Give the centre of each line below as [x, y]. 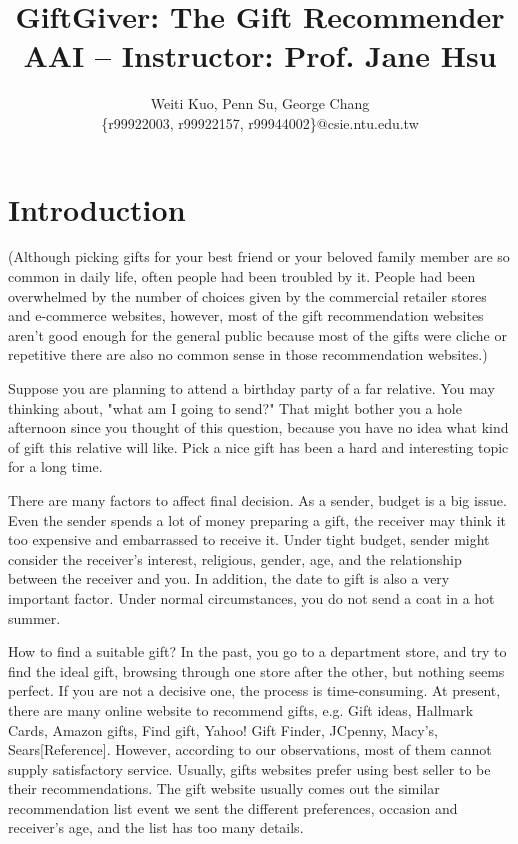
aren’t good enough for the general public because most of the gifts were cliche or [257, 334]
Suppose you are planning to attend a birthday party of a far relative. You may [251, 388]
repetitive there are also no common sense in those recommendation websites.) [248, 354]
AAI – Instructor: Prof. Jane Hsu [260, 55]
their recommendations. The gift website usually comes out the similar [224, 788]
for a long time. [55, 466]
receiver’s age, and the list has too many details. [156, 827]
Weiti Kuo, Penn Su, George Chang [260, 103]
